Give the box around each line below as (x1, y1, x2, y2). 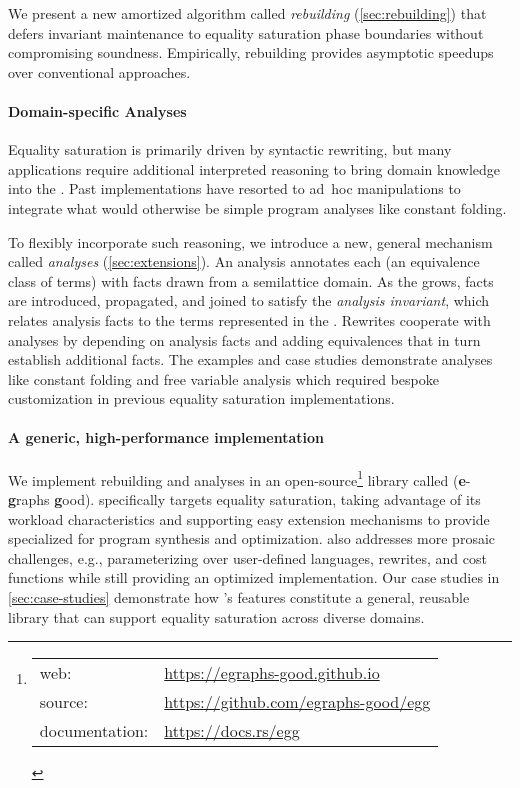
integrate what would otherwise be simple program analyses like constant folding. (8, 197, 507, 218)
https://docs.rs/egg (164, 719, 300, 743)
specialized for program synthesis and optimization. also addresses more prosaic (8, 528, 496, 549)
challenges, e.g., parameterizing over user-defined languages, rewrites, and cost (8, 547, 487, 568)
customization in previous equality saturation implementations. (8, 388, 395, 409)
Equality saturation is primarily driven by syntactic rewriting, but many (8, 139, 452, 160)
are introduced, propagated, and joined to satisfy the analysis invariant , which (8, 290, 490, 311)
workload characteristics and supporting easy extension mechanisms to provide (8, 508, 490, 529)
